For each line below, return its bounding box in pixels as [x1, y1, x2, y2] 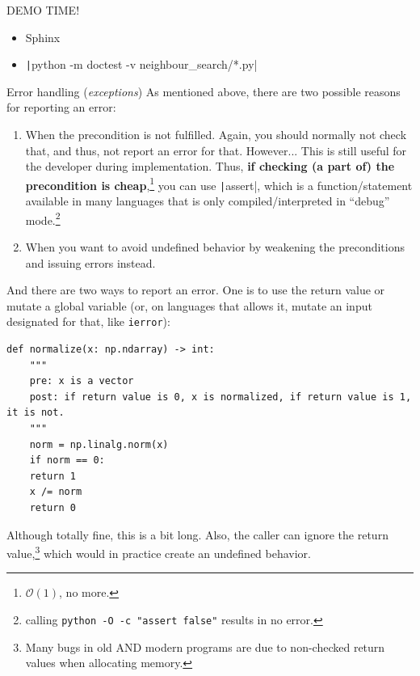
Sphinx [25, 28, 61, 45]
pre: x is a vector [29, 375, 134, 387]
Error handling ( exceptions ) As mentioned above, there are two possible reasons [6, 82, 401, 99]
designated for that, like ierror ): [6, 313, 170, 330]
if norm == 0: [29, 454, 105, 467]
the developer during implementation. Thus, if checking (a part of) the [25, 158, 395, 175]
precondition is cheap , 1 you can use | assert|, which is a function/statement [25, 174, 413, 193]
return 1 [29, 470, 76, 482]
